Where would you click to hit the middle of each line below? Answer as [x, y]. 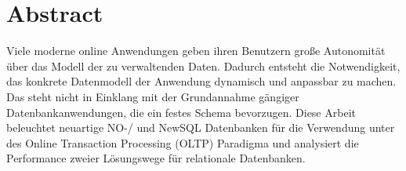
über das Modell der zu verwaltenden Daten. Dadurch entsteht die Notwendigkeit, [203, 65]
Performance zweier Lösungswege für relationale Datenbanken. [156, 158]
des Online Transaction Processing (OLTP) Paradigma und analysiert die [183, 142]
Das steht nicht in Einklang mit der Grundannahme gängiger [153, 96]
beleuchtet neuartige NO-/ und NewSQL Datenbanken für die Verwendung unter [201, 127]
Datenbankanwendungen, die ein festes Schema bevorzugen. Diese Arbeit [181, 112]
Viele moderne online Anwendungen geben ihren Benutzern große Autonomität [196, 51]
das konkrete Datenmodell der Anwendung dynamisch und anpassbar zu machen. [201, 81]
